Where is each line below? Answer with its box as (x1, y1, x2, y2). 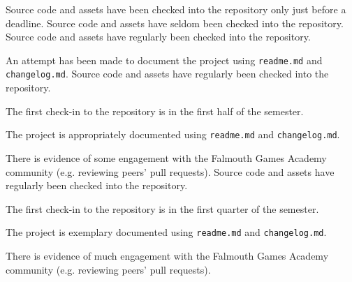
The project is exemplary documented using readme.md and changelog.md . (6, 225, 327, 239)
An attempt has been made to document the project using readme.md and (6, 52, 323, 67)
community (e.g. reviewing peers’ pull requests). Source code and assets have (6, 164, 335, 179)
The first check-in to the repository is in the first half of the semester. (6, 103, 304, 118)
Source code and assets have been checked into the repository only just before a (6, 2, 346, 16)
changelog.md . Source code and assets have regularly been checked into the (6, 66, 329, 81)
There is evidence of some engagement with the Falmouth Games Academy (6, 150, 327, 165)
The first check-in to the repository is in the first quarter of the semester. (6, 201, 319, 216)
